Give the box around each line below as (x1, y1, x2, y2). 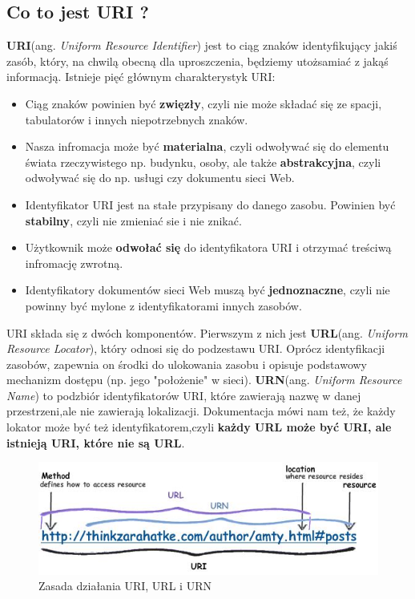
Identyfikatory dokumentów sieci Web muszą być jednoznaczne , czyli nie (25, 281, 390, 298)
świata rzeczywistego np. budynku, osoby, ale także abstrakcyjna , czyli (25, 153, 381, 170)
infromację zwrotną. (25, 254, 123, 271)
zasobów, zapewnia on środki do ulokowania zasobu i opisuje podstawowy (6, 355, 367, 372)
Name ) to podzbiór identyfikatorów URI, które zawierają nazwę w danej (6, 387, 361, 403)
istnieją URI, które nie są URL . (6, 434, 185, 451)
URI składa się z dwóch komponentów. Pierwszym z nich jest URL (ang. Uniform (6, 324, 408, 341)
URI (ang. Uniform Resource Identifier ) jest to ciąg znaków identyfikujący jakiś (6, 37, 397, 54)
